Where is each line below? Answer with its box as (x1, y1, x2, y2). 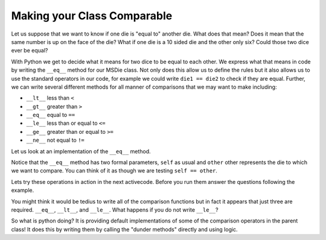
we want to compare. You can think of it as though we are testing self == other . (11, 167, 217, 174)
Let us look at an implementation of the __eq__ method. (11, 148, 151, 155)
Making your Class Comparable (11, 9, 173, 22)
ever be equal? (11, 47, 48, 54)
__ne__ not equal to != (26, 136, 85, 144)
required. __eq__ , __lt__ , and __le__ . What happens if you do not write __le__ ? (11, 206, 219, 213)
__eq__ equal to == (26, 112, 75, 119)
